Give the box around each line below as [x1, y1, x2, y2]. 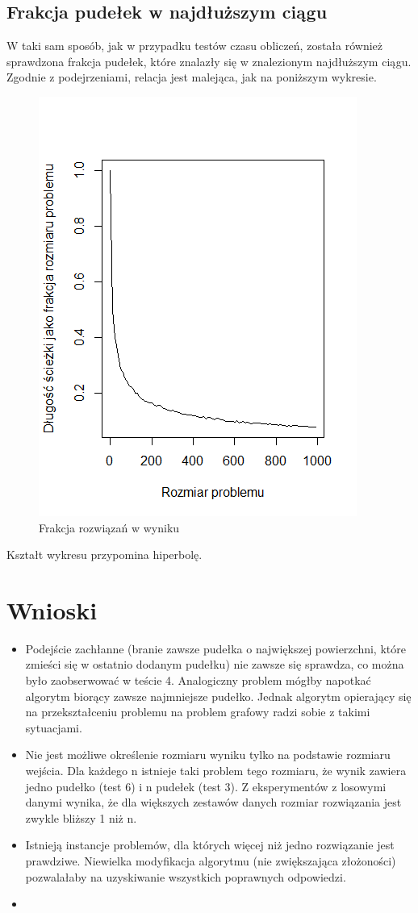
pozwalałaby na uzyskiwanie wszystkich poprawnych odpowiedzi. [25, 868, 346, 885]
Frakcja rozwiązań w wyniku [39, 519, 180, 536]
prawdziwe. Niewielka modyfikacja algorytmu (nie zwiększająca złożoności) [25, 853, 396, 869]
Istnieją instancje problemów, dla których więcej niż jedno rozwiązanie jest [25, 836, 395, 853]
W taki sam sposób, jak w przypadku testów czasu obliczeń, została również [6, 37, 383, 54]
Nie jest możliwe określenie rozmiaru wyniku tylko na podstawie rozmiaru [25, 746, 391, 763]
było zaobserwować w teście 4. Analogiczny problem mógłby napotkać [25, 672, 371, 689]
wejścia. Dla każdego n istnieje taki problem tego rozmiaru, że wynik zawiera [25, 762, 407, 779]
